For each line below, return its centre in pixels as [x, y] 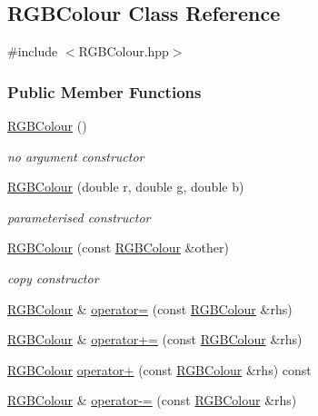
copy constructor [53, 277]
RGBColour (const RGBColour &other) [118, 248]
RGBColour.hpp [124, 51]
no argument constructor [76, 156]
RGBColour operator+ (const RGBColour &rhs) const [159, 369]
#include [33, 51]
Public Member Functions [104, 91]
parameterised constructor [79, 217]
